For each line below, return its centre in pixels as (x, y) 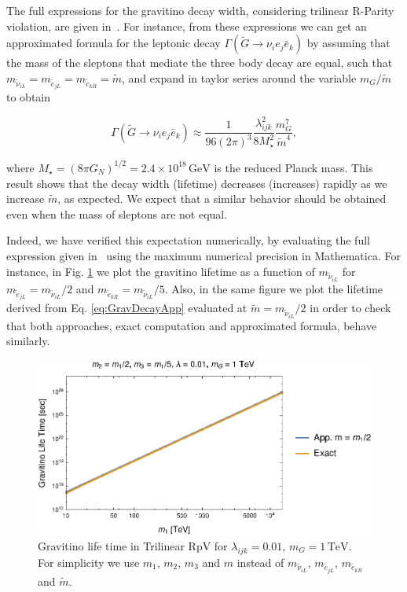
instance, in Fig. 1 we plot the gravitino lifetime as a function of (161, 271)
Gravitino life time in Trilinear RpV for (133, 545)
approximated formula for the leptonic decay (114, 43)
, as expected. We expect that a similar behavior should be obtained (222, 199)
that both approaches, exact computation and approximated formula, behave (192, 325)
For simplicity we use (89, 562)
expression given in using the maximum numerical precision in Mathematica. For (203, 255)
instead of (260, 562)
